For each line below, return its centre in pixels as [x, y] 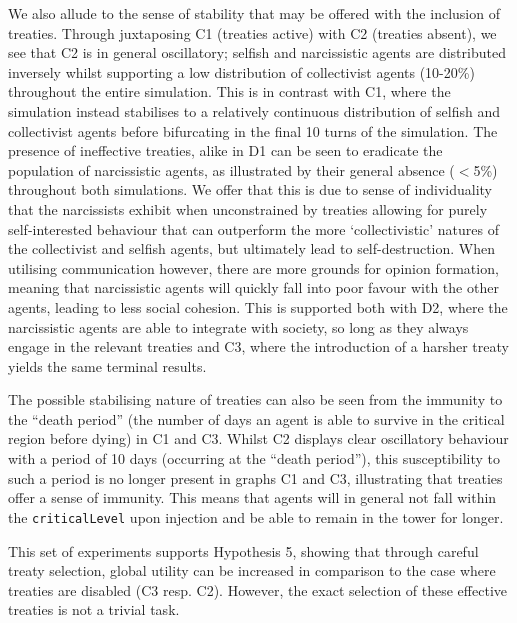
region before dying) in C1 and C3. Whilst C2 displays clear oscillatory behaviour [258, 438]
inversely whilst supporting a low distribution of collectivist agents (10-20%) [241, 71]
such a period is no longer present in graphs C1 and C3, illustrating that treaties [255, 477]
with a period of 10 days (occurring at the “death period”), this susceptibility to [254, 458]
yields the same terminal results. [107, 365]
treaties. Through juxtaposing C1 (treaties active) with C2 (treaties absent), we [252, 32]
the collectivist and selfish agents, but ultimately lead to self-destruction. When [252, 248]
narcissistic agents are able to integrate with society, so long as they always [238, 326]
